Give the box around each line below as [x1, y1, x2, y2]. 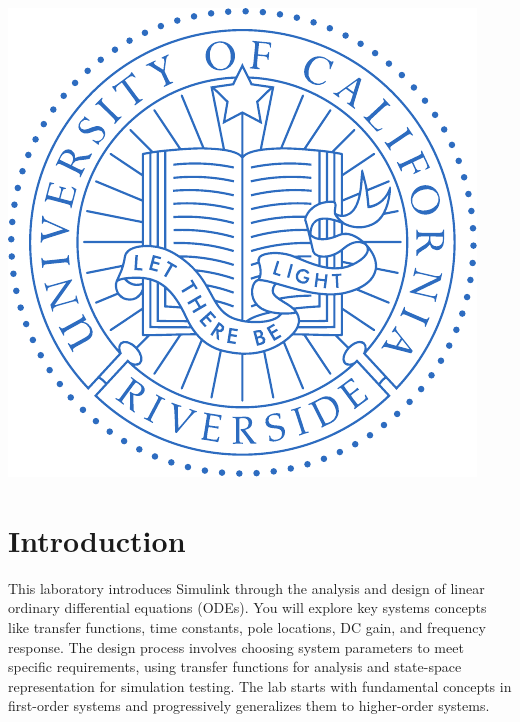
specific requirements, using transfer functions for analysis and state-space [8, 656, 462, 677]
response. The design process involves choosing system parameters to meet [8, 636, 464, 657]
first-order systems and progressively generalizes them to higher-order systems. [8, 695, 490, 716]
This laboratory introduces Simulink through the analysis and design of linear [8, 577, 485, 598]
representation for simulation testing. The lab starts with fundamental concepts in [8, 675, 512, 696]
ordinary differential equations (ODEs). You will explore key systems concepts [8, 597, 487, 618]
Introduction [8, 519, 186, 560]
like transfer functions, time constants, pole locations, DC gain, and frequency [8, 616, 486, 637]
